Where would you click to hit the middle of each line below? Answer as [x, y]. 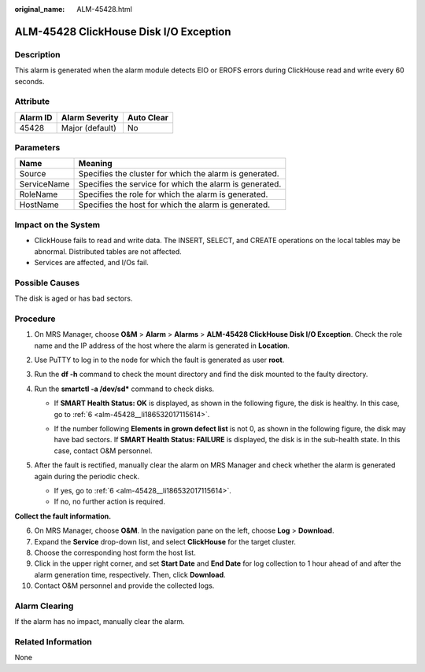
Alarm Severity [90, 117]
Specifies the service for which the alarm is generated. [180, 184]
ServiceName [44, 184]
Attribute [32, 102]
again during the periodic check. [87, 476]
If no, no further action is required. [109, 502]
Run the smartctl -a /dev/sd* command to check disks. [124, 389]
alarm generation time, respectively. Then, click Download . [130, 574]
